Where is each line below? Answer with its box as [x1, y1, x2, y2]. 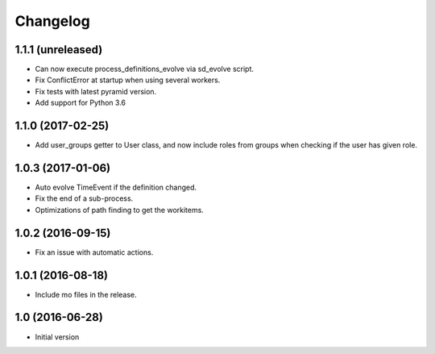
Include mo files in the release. [35, 289, 137, 299]
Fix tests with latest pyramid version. [35, 86, 157, 96]
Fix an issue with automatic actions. [35, 247, 154, 257]
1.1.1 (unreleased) [14, 43, 103, 56]
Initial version [35, 331, 80, 342]
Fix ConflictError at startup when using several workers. [35, 75, 221, 85]
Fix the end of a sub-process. [35, 194, 134, 203]
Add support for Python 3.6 [35, 98, 126, 108]
